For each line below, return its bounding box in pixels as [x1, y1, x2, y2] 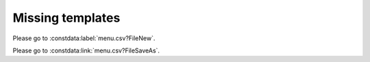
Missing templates [12, 10, 121, 25]
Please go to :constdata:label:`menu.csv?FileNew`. [12, 34, 156, 42]
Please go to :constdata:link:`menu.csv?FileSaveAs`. [12, 46, 160, 55]
